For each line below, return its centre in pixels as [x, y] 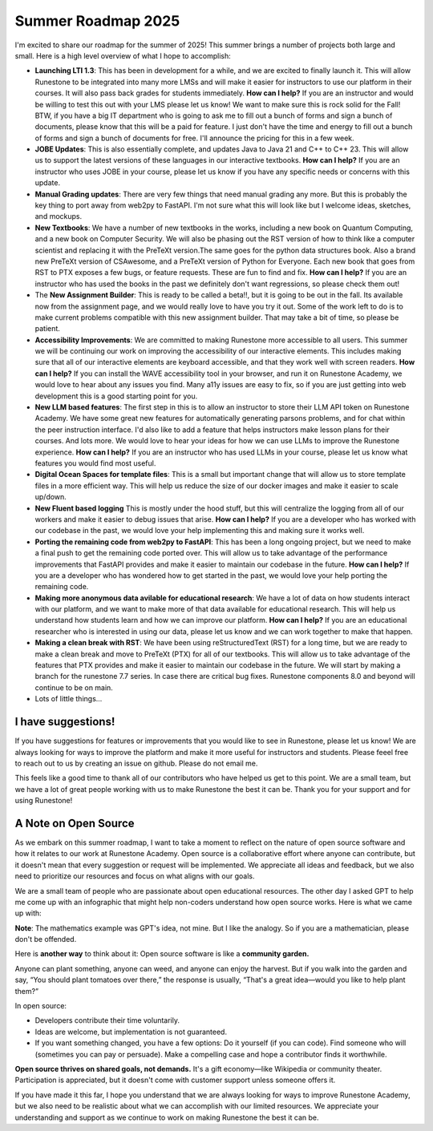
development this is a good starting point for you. [116, 396]
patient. [47, 329]
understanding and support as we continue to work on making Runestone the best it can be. [167, 1117]
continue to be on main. [74, 687]
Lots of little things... [69, 699]
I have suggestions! [65, 722]
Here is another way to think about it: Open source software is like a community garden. [162, 954]
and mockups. [59, 216]
